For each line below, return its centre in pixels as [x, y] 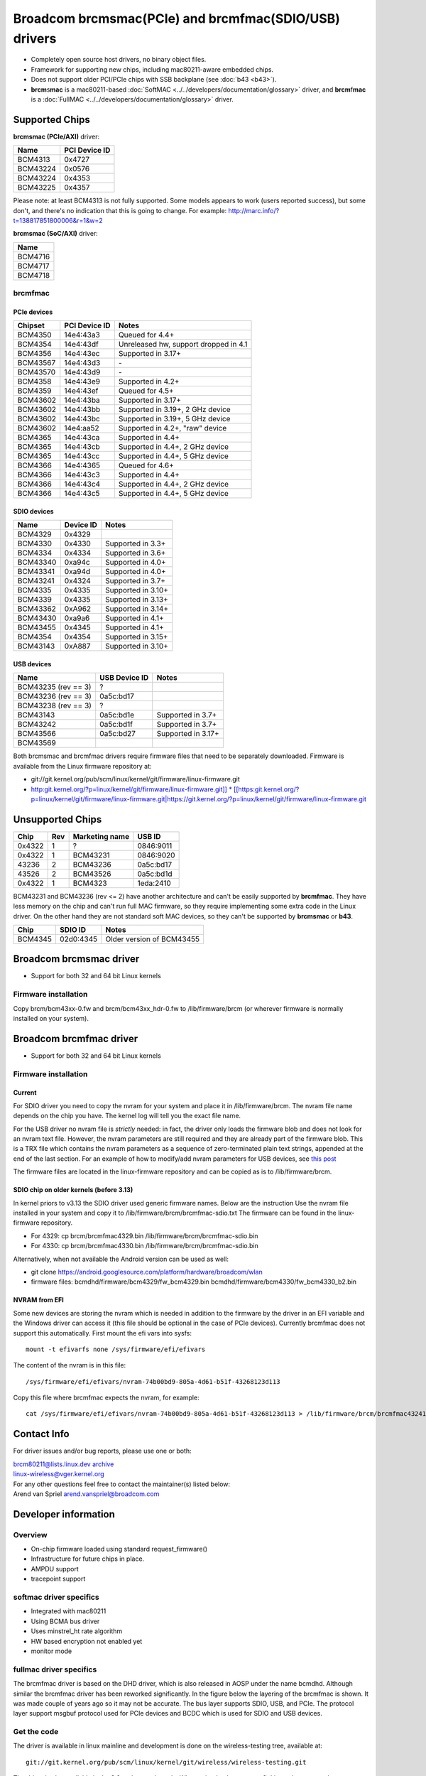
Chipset [31, 325]
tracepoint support [58, 1579]
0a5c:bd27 [118, 734]
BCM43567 [37, 363]
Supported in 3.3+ [136, 543]
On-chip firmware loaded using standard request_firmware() [119, 1549]
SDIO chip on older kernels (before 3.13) [73, 1190]
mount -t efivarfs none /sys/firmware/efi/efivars [116, 1349]
